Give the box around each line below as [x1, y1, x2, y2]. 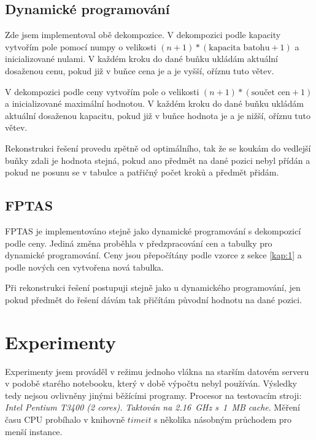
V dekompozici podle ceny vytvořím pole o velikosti [5, 85, 199, 98]
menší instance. [5, 425, 63, 438]
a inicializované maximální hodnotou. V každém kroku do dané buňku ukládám [5, 97, 304, 110]
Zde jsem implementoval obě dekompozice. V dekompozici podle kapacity [5, 28, 281, 41]
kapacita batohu [209, 43, 270, 52]
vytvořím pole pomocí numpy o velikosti [5, 40, 156, 53]
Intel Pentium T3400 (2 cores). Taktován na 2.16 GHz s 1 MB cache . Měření [5, 401, 300, 414]
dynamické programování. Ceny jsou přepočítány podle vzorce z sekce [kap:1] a [5, 249, 302, 261]
